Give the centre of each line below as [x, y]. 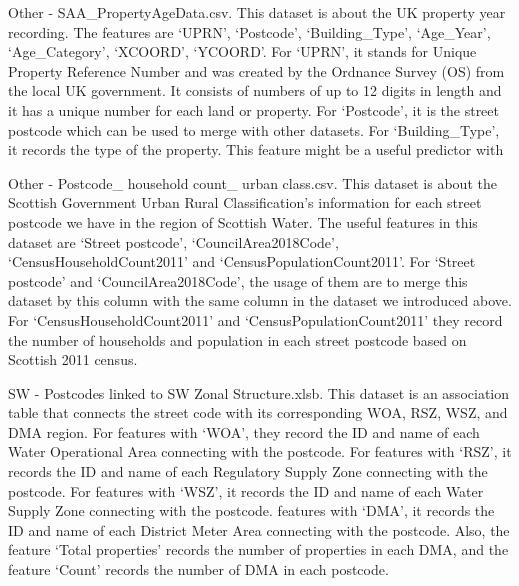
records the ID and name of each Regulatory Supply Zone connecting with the [248, 471]
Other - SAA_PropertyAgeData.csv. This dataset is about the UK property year [257, 12]
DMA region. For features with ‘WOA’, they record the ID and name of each [244, 431]
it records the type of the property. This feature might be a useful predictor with [256, 149]
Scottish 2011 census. [73, 359]
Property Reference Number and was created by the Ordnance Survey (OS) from [256, 70]
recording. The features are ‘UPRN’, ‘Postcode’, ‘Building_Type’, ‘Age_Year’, [249, 31]
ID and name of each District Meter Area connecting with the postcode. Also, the [259, 529]
